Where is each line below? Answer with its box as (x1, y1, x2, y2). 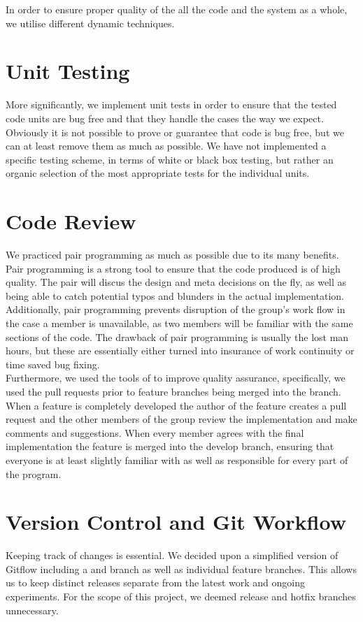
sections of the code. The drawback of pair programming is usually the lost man (6, 329, 349, 344)
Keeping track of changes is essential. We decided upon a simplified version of (6, 548, 339, 563)
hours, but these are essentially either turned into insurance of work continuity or (6, 343, 355, 358)
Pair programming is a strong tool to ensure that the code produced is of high (6, 261, 341, 275)
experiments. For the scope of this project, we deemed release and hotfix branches (6, 589, 356, 603)
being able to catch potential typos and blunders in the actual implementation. (6, 288, 345, 303)
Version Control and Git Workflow (6, 507, 346, 536)
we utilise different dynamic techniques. (6, 15, 175, 30)
